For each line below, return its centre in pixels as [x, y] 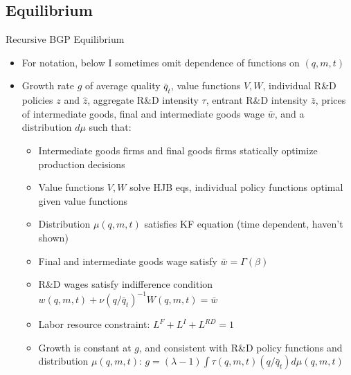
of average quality [123, 85]
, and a [289, 113]
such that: [110, 127]
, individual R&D [299, 85]
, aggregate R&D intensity [143, 100]
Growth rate [48, 85]
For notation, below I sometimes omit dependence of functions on [161, 62]
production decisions [82, 164]
